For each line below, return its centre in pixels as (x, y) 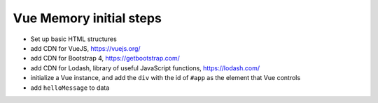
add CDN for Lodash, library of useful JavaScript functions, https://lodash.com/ (145, 68)
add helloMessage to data (70, 88)
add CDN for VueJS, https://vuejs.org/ (85, 48)
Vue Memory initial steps (87, 18)
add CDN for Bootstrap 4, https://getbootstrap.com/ (105, 58)
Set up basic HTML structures (73, 39)
